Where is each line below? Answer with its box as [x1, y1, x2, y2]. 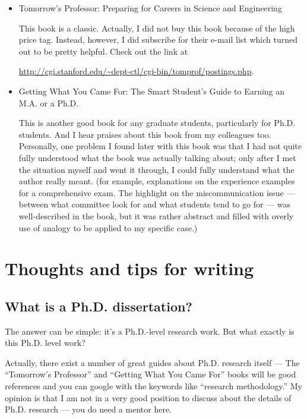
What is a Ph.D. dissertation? [5, 297, 192, 315]
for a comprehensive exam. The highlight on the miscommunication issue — [18, 186, 295, 199]
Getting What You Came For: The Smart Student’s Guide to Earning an [18, 84, 285, 97]
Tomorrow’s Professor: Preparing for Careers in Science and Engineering [18, 2, 282, 14]
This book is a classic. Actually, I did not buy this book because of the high [18, 21, 295, 34]
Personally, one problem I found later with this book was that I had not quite [18, 140, 302, 152]
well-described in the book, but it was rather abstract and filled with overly [18, 209, 294, 222]
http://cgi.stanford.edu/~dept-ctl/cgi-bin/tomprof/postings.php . [18, 65, 254, 77]
